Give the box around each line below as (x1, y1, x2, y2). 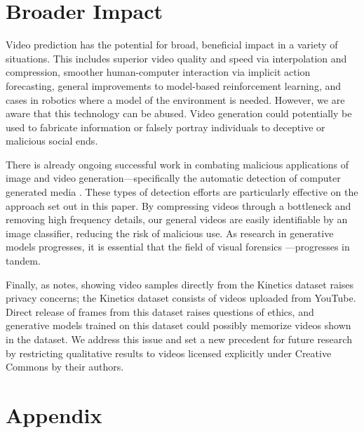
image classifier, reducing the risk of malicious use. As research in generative (6, 225, 334, 240)
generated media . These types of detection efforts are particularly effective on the (6, 185, 358, 199)
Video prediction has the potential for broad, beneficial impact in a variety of (6, 37, 338, 52)
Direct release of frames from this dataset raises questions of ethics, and (6, 304, 314, 319)
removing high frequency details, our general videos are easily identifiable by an (6, 212, 348, 227)
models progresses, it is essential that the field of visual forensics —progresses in (6, 239, 350, 254)
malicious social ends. (6, 133, 98, 148)
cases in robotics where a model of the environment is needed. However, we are (6, 92, 345, 107)
